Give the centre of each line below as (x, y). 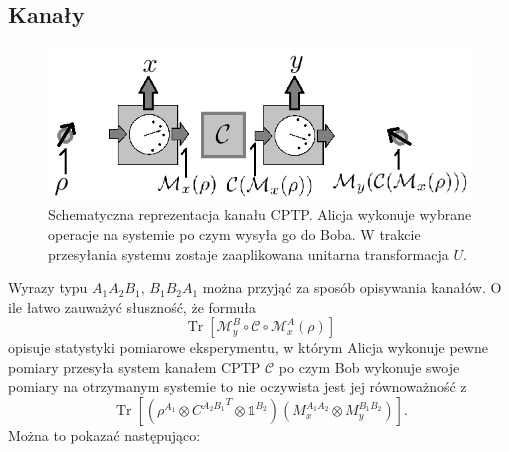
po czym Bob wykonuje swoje (369, 366)
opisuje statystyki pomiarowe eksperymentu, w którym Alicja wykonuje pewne (248, 347)
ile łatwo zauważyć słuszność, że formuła (132, 306)
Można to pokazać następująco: (104, 435)
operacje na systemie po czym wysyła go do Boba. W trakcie (234, 233)
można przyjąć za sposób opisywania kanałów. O (352, 287)
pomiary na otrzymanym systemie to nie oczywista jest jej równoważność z (237, 386)
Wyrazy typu (48, 287)
